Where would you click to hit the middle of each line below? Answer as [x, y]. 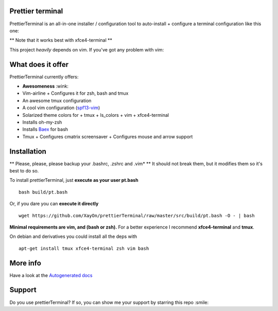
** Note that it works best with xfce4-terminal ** [61, 40]
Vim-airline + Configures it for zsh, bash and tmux [75, 93]
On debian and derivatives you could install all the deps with [73, 236]
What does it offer [39, 64]
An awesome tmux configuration [57, 100]
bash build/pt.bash [43, 192]
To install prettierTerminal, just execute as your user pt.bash [74, 180]
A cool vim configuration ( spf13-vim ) [61, 108]
